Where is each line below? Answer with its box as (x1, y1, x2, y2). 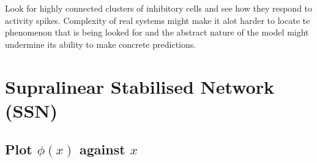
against (80, 140, 125, 159)
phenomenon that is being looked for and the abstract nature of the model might (5, 26, 309, 39)
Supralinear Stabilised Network (5, 74, 274, 99)
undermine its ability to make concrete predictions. (5, 37, 196, 50)
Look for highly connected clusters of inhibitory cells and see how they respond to (5, 2, 313, 14)
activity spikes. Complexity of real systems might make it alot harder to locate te (5, 13, 310, 26)
